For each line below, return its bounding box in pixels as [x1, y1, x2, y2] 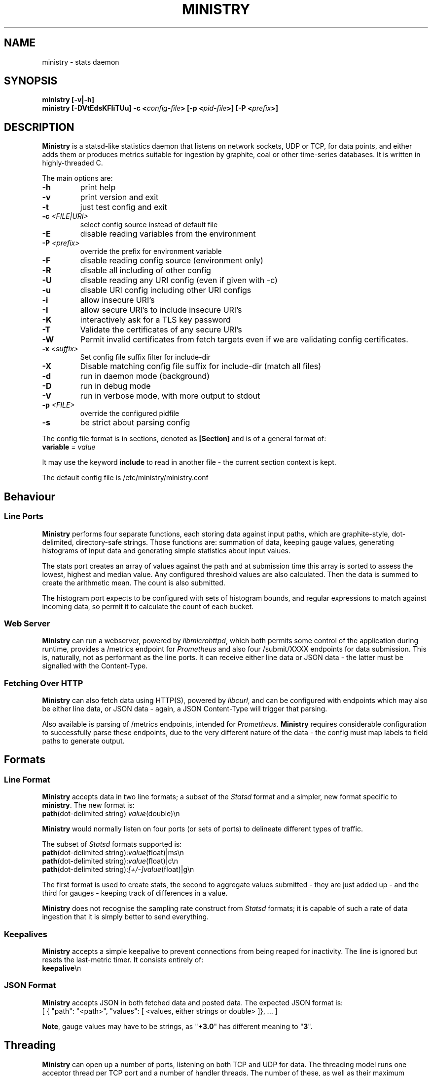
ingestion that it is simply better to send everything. [42, 912, 209, 921]
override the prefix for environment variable [80, 247, 222, 256]
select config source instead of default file [80, 220, 218, 229]
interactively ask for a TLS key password [80, 315, 231, 325]
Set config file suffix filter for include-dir [80, 353, 211, 362]
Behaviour [4, 490, 56, 503]
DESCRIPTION [4, 121, 74, 133]
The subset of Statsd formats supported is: [42, 840, 182, 849]
